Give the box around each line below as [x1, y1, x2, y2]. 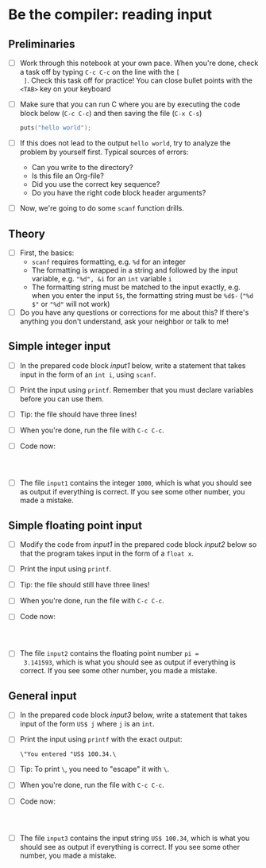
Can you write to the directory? [31, 163, 133, 172]
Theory [8, 227, 46, 240]
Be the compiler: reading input [8, 6, 213, 24]
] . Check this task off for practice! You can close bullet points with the [23, 76, 253, 85]
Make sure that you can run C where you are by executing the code [19, 99, 241, 109]
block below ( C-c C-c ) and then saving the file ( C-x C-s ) [19, 109, 202, 118]
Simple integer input [8, 339, 111, 353]
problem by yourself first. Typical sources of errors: [19, 147, 189, 157]
